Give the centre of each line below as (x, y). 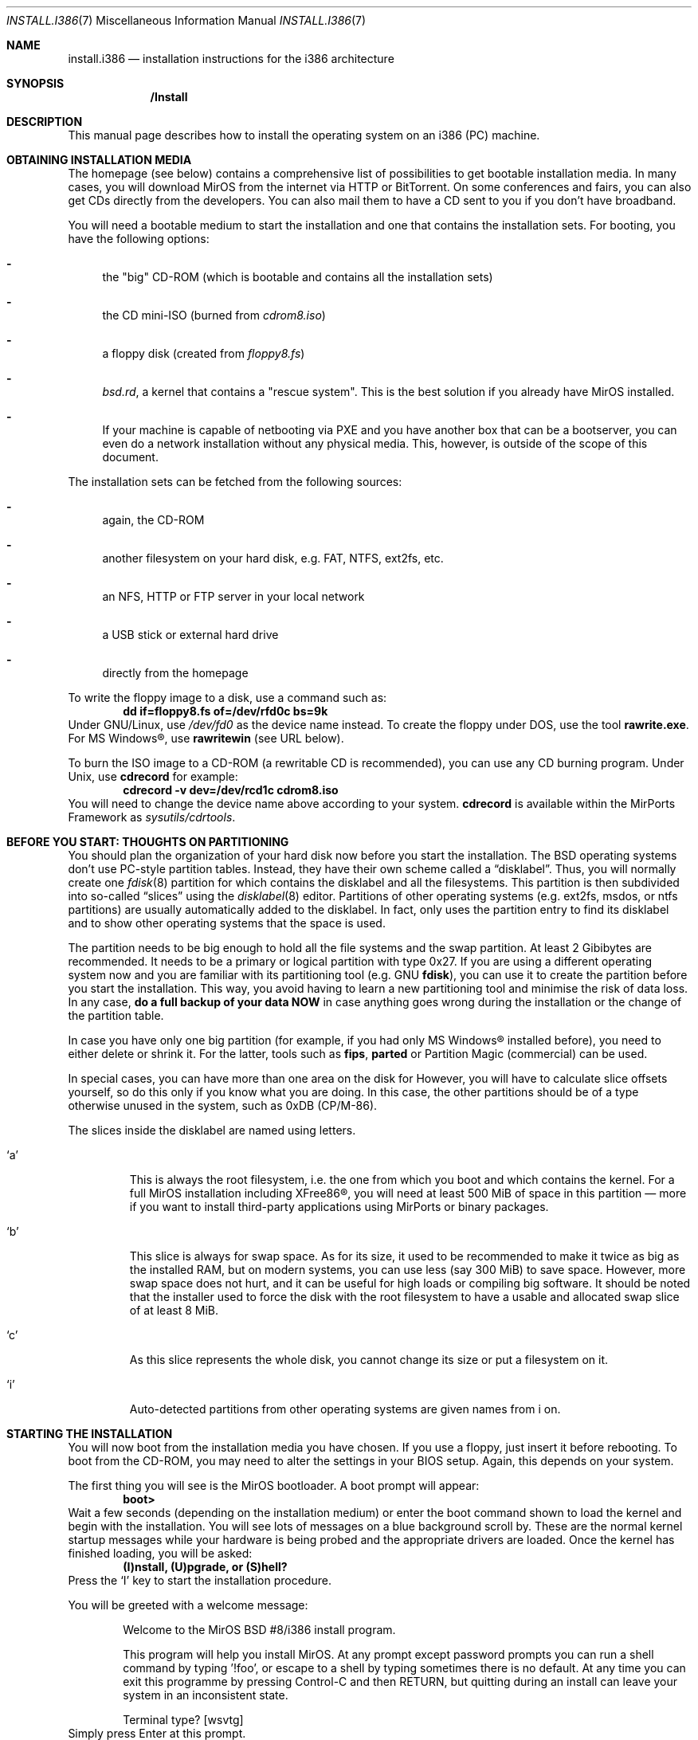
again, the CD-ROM (153, 520)
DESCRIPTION (45, 121)
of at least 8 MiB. (174, 1310)
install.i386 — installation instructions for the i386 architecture (231, 59)
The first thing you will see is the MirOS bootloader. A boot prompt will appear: (274, 1485)
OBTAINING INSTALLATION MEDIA (99, 160)
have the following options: (139, 239)
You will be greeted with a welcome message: (188, 1605)
